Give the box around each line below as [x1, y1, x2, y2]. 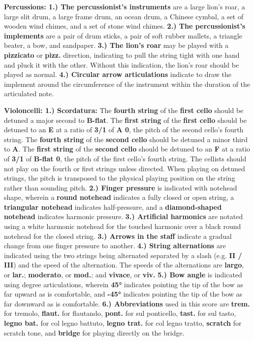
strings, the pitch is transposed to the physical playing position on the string [4, 173, 235, 183]
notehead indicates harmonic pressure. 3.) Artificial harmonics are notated [4, 211, 243, 222]
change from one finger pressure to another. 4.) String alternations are [4, 240, 226, 251]
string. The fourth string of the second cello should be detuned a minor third [4, 134, 248, 144]
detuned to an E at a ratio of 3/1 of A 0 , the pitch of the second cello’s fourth [4, 124, 244, 135]
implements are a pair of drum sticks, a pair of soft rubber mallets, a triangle [4, 30, 243, 40]
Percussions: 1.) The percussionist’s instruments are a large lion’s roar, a [4, 1, 245, 11]
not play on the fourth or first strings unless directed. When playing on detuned [4, 163, 245, 173]
